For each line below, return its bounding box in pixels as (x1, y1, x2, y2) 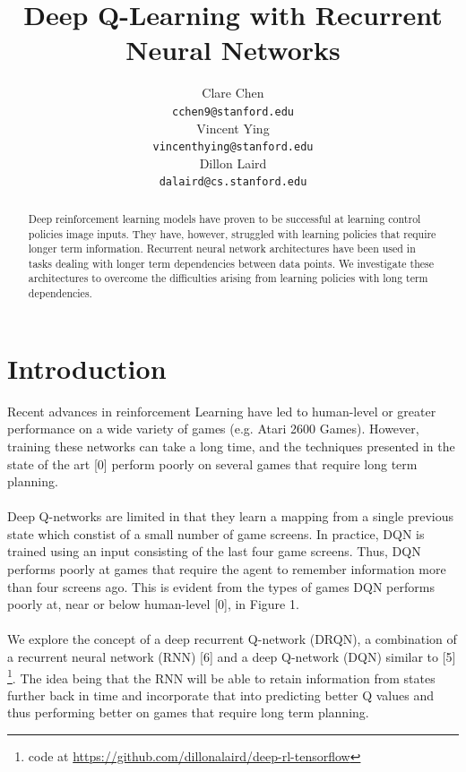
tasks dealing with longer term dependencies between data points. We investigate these (28, 255, 435, 270)
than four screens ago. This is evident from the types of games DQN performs (7, 577, 435, 596)
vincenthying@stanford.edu (152, 141, 314, 154)
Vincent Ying (196, 118, 270, 137)
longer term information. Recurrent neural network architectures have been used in (28, 241, 416, 256)
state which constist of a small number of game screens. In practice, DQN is (7, 524, 425, 543)
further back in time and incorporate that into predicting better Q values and (7, 685, 434, 704)
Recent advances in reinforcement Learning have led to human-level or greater (7, 401, 436, 420)
